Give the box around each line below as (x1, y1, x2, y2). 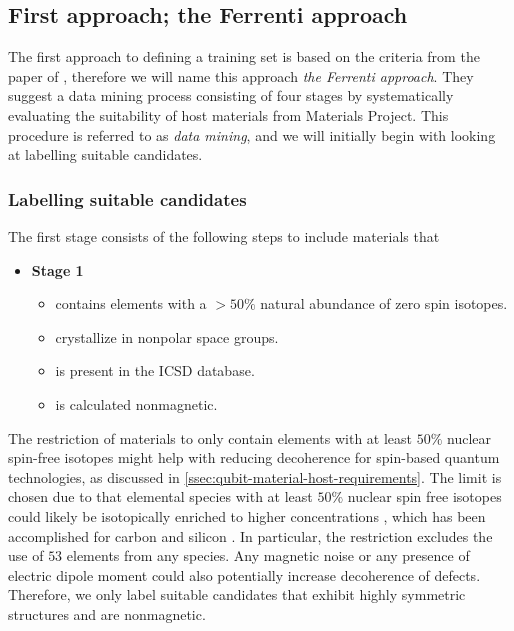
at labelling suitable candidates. (8, 144, 203, 165)
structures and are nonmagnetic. (8, 603, 206, 624)
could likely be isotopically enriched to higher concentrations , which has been (8, 505, 486, 526)
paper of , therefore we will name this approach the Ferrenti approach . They (8, 65, 474, 86)
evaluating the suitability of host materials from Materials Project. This (8, 104, 449, 125)
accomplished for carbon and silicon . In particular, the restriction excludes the (8, 525, 493, 546)
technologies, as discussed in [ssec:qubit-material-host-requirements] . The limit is (8, 466, 502, 487)
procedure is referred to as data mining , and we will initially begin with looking (8, 124, 496, 145)
